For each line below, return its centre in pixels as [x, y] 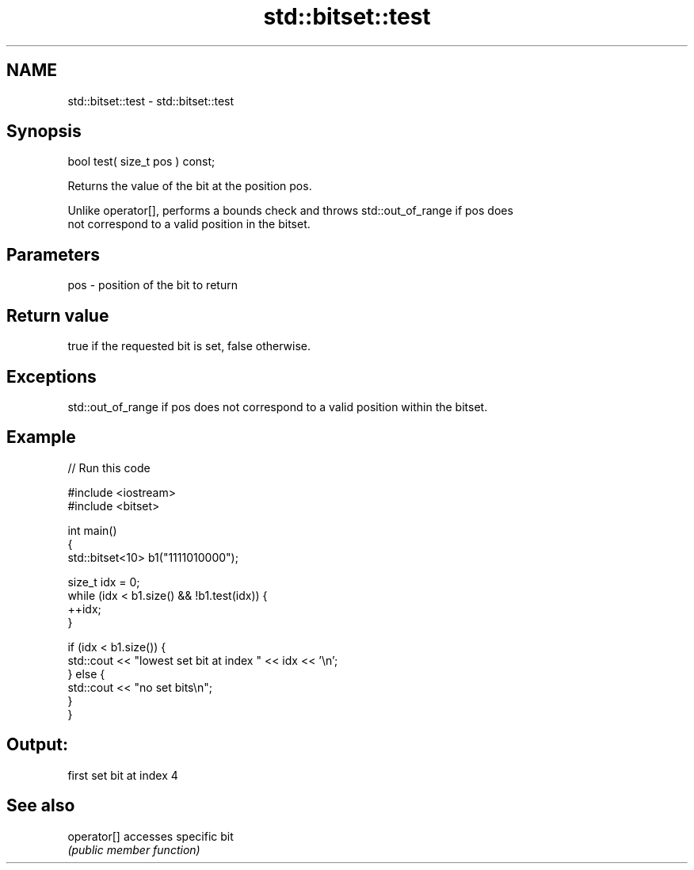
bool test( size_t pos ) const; [141, 162]
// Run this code [109, 467]
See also [41, 806]
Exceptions [51, 376]
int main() [92, 530]
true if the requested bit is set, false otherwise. [189, 346]
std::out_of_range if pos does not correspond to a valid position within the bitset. [278, 406]
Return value [58, 315]
